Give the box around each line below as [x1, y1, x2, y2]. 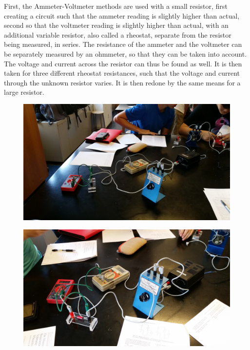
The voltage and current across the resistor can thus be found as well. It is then [4, 58, 242, 68]
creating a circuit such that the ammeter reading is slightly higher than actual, [4, 10, 240, 21]
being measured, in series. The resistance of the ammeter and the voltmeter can [4, 39, 242, 49]
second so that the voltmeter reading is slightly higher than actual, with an [4, 20, 229, 30]
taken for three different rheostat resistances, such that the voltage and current [4, 68, 240, 78]
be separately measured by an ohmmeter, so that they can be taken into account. [4, 48, 247, 59]
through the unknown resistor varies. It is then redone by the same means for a [4, 77, 241, 87]
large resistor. [4, 87, 44, 97]
